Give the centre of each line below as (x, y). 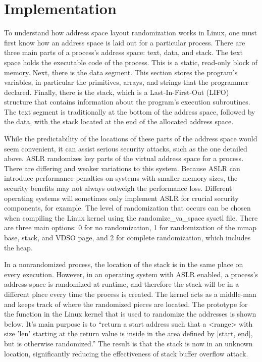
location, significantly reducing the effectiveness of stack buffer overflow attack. (126, 353)
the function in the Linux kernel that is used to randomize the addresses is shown (130, 314)
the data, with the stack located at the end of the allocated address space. (119, 121)
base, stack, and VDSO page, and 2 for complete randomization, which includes (127, 237)
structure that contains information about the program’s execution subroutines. (127, 102)
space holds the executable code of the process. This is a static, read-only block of (131, 62)
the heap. (18, 247)
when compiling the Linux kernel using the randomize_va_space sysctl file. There (131, 217)
